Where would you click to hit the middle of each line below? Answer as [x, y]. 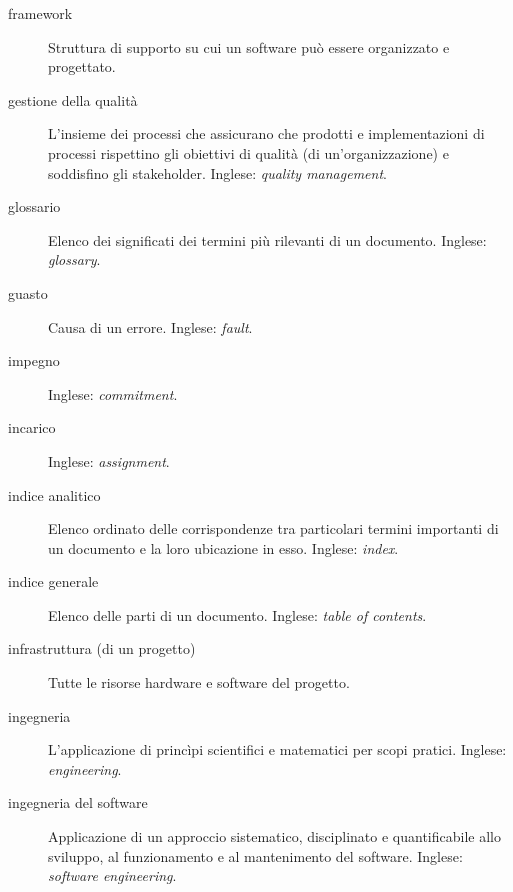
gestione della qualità [73, 99]
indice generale [53, 581]
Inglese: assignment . [109, 460]
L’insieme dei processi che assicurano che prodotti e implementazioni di [266, 133]
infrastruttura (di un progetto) [102, 648]
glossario [34, 206]
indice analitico [54, 494]
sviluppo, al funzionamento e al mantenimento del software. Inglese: [255, 855]
